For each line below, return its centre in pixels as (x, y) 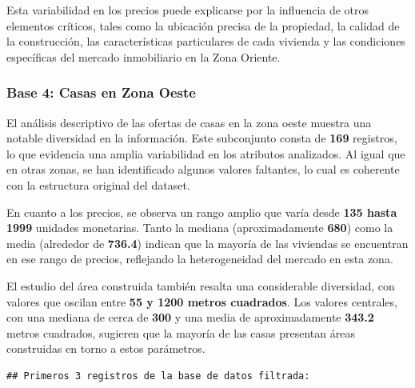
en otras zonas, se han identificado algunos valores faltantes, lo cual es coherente (203, 169)
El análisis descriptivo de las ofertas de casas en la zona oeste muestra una (189, 122)
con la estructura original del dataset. (98, 184)
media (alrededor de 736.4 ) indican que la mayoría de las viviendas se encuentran (207, 243)
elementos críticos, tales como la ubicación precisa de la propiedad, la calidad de (203, 25)
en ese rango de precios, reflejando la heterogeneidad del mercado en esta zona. (200, 259)
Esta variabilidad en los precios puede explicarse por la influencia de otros (188, 10)
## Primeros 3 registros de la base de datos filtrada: (158, 376)
